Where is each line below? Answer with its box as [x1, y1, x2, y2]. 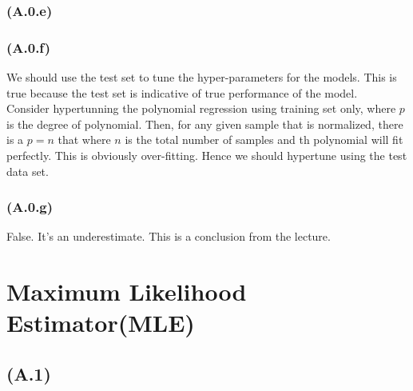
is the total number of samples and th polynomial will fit [125, 131, 403, 148]
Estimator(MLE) [6, 306, 195, 339]
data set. [6, 162, 49, 179]
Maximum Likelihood [6, 275, 247, 308]
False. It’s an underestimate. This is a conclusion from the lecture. [6, 228, 331, 245]
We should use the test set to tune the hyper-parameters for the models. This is [6, 69, 397, 86]
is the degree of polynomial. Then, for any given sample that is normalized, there [6, 115, 403, 132]
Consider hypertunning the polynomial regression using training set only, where [6, 100, 396, 117]
